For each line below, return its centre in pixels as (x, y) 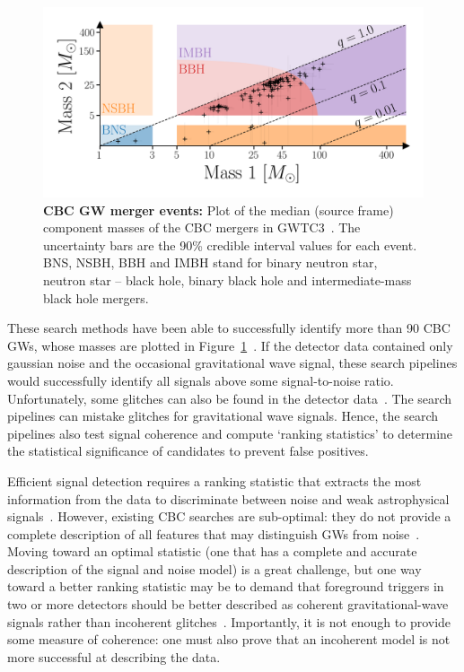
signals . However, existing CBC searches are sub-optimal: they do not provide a (229, 516)
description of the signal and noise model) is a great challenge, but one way (214, 568)
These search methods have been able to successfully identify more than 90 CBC (229, 328)
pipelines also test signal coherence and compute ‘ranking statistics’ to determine (230, 433)
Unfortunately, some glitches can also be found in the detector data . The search (230, 398)
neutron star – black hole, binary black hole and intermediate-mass (228, 279)
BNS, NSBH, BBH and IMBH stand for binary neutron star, (210, 262)
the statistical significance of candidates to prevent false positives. (188, 451)
